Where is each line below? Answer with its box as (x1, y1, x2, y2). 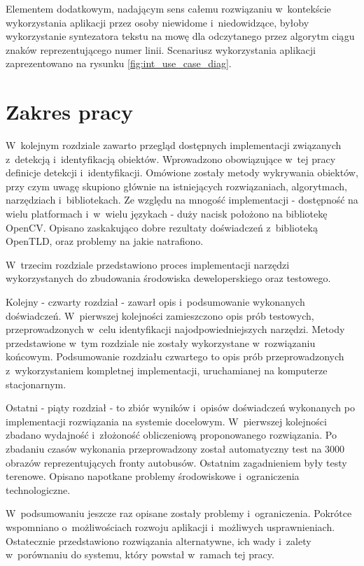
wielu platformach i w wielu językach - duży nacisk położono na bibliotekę (6, 206, 328, 221)
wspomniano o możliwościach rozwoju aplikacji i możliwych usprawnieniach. (6, 519, 335, 534)
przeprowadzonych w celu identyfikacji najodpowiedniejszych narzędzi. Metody (6, 322, 345, 337)
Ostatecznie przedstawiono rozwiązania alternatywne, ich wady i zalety (6, 533, 311, 548)
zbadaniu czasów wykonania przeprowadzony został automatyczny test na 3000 (6, 441, 345, 455)
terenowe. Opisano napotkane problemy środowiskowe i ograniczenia (6, 469, 300, 483)
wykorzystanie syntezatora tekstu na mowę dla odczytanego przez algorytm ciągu (6, 29, 355, 43)
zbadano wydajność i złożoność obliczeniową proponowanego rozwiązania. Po (6, 427, 337, 442)
